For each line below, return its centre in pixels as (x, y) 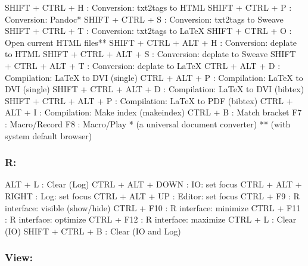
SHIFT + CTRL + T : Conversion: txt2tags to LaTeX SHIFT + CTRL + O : (148, 31)
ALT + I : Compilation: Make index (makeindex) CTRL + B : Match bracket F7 (153, 112)
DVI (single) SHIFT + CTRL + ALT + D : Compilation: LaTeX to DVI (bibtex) (155, 89)
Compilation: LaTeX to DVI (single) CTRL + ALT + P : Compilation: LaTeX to (154, 77)
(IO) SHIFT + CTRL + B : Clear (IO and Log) (93, 231)
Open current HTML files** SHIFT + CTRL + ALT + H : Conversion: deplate (151, 42)
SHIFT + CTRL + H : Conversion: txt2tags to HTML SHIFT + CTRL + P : (148, 7)
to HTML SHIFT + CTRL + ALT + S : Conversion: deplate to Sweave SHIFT (150, 54)
